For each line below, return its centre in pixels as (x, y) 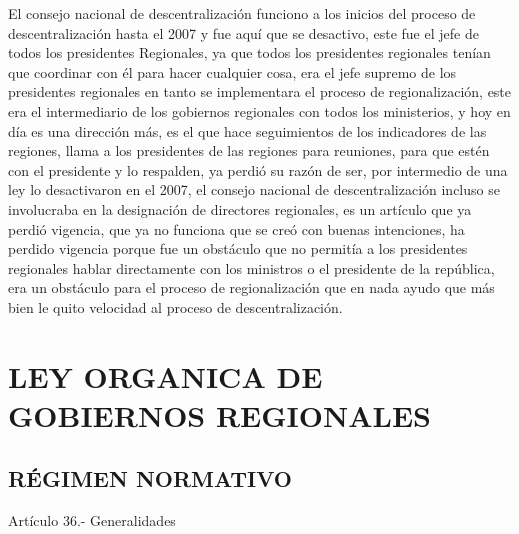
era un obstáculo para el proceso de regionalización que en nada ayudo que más (251, 287)
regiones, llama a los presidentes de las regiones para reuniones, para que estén (249, 150)
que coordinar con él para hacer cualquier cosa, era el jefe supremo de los (232, 71)
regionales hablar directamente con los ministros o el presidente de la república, (251, 267)
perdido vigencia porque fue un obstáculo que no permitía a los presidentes (238, 248)
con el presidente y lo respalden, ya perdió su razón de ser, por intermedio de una (258, 169)
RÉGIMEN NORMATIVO (150, 478)
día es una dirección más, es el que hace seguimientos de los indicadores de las (247, 130)
